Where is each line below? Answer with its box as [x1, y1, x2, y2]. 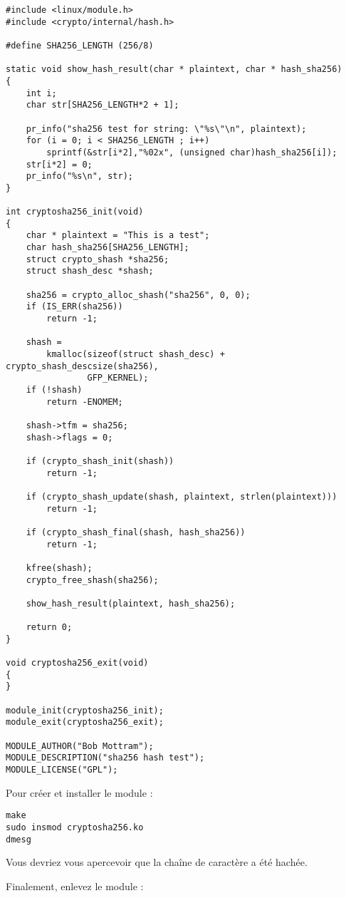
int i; [26, 88, 57, 98]
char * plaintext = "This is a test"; [26, 230, 210, 241]
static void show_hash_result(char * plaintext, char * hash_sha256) [6, 64, 342, 75]
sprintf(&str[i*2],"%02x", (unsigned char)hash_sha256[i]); [46, 147, 337, 158]
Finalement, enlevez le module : [6, 878, 144, 893]
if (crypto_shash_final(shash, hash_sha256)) [26, 527, 246, 537]
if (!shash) [26, 385, 83, 395]
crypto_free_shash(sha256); [26, 574, 159, 585]
